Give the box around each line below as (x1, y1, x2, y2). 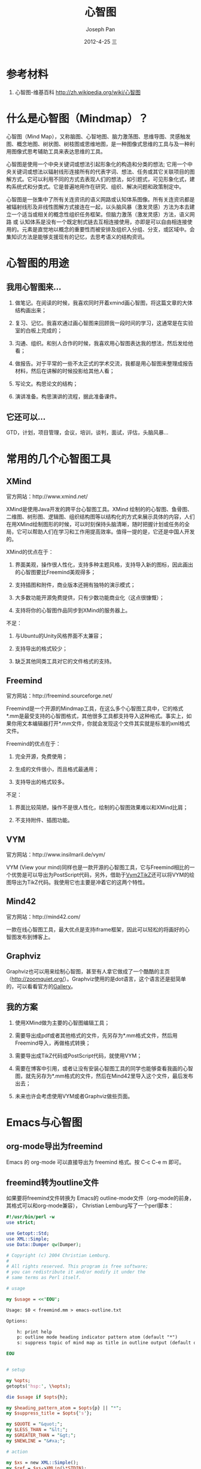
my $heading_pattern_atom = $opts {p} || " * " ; (6, 1405, 121, 1411)
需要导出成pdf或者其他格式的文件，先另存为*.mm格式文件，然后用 (14, 1031, 178, 1039)
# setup (6, 1367, 26, 1373)
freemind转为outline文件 (6, 1177, 99, 1187)
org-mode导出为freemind (6, 1141, 103, 1151)
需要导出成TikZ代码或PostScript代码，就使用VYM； (14, 1052, 142, 1059)
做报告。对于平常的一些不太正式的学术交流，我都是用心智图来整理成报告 (14, 360, 193, 367)
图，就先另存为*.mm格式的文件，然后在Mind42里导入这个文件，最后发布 (14, 1072, 193, 1079)
